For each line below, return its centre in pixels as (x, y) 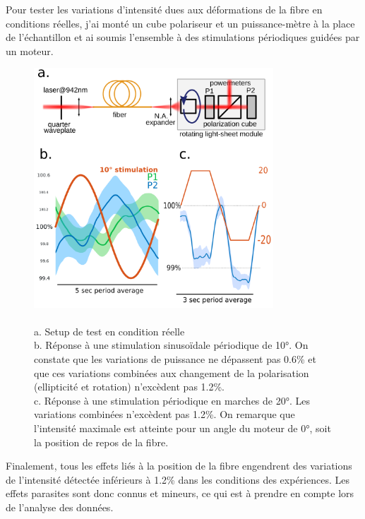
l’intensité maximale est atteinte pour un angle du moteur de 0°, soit (182, 428)
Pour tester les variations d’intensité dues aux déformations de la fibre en (164, 9)
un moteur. (30, 50)
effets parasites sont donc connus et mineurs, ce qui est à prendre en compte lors (180, 493)
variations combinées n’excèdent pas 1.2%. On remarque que (164, 414)
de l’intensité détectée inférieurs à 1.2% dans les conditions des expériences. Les (178, 479)
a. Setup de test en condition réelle (109, 331)
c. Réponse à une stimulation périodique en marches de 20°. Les (172, 400)
